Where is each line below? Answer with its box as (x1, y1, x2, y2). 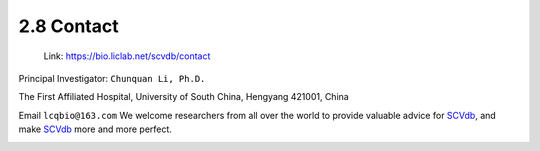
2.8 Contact (18, 15, 119, 37)
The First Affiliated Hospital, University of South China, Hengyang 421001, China (18, 91, 349, 103)
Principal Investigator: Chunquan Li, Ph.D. (18, 72, 206, 84)
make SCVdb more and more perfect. (18, 123, 172, 135)
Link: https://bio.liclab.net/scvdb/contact (43, 50, 211, 62)
